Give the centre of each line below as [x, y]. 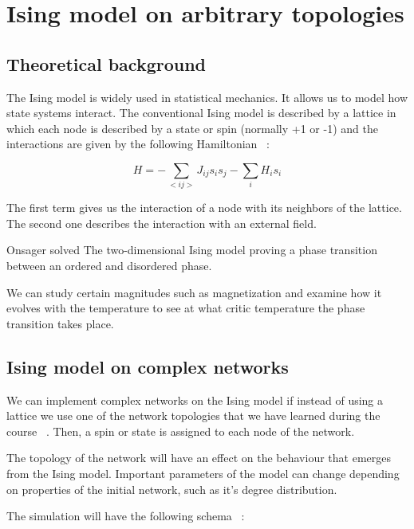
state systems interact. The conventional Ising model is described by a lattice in [201, 113]
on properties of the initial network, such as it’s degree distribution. [172, 489]
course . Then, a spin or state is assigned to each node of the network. [181, 431]
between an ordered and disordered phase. [109, 266]
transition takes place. [60, 323]
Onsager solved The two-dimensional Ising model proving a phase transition [192, 250]
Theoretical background [106, 63]
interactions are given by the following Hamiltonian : [138, 144]
